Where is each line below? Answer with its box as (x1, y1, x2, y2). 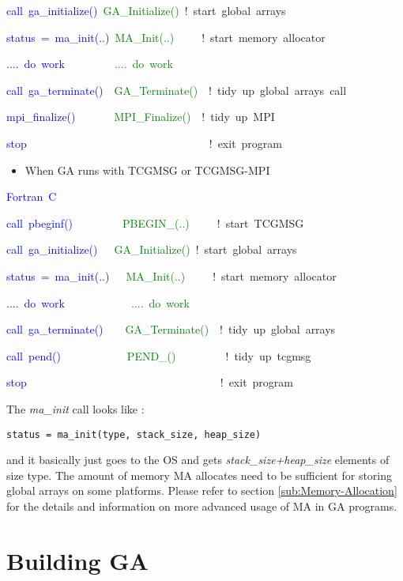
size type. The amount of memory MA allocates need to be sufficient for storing (6, 466, 393, 483)
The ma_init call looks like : (6, 400, 145, 417)
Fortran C (6, 188, 57, 205)
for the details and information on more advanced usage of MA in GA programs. (6, 497, 397, 514)
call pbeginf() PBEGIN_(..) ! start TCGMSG (6, 214, 304, 231)
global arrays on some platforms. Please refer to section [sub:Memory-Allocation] (6, 482, 397, 499)
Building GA (6, 544, 149, 576)
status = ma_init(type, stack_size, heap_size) (6, 428, 262, 440)
